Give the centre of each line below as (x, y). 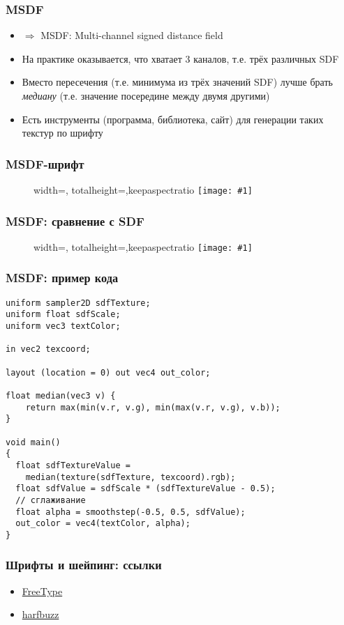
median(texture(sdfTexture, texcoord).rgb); (130, 477)
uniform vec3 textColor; (63, 326)
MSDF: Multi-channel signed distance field (132, 35)
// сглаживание (51, 500)
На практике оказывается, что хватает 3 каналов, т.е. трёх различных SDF (180, 58)
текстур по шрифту (62, 133)
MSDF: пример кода (62, 278)
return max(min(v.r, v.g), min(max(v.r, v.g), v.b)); (153, 407)
